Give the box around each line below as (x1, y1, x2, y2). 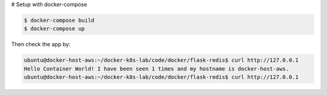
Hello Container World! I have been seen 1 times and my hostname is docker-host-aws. (24, 65, 289, 72)
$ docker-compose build (24, 17, 95, 23)
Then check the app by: (11, 41, 71, 48)
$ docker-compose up (24, 25, 85, 32)
